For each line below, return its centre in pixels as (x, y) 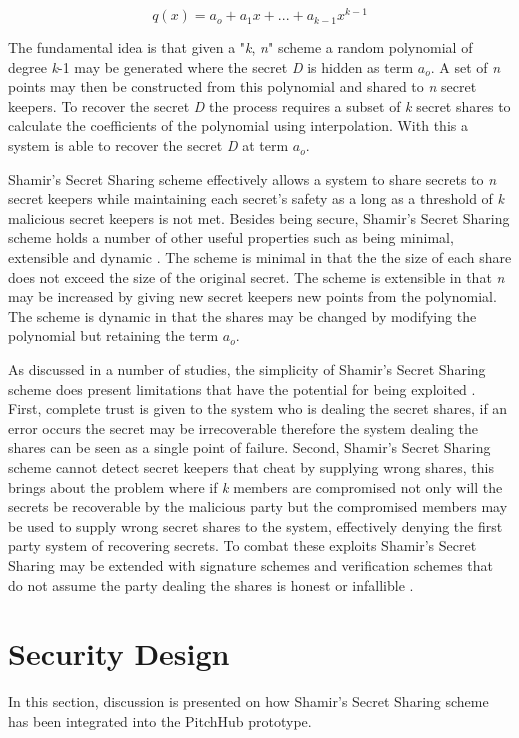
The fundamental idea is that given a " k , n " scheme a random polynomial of (240, 47)
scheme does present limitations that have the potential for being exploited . (242, 388)
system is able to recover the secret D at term (148, 145)
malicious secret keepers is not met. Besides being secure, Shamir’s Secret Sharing (259, 217)
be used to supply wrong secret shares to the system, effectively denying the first (255, 525)
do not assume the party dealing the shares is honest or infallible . (211, 584)
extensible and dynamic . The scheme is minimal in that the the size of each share (260, 257)
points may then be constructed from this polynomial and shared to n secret (242, 86)
